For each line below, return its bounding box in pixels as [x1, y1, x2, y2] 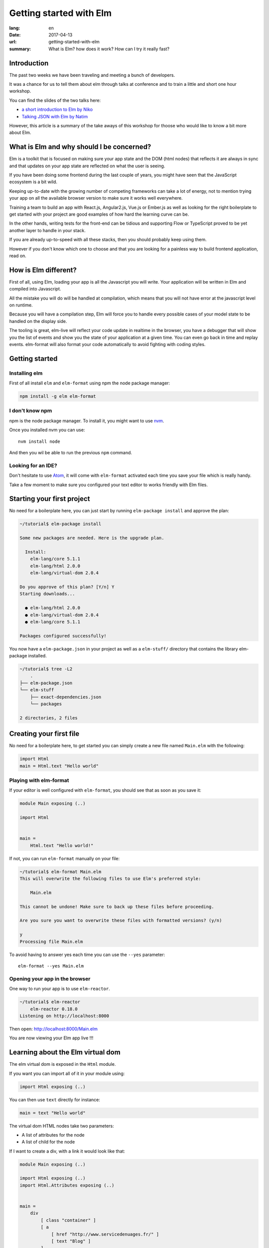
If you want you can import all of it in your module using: [9, 1070, 125, 1076]
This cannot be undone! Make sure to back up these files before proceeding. [19, 904, 214, 910]
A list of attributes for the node [21, 1132, 85, 1138]
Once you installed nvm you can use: [9, 427, 85, 433]
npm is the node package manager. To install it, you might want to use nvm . [9, 417, 164, 424]
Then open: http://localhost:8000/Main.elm [9, 1026, 98, 1032]
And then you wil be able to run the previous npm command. [9, 450, 132, 456]
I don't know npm [9, 407, 52, 414]
